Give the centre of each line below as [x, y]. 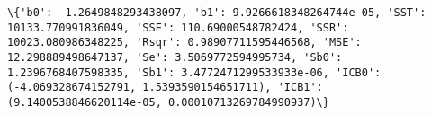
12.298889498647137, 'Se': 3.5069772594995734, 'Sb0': [175, 57]
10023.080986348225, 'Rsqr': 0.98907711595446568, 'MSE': [184, 43]
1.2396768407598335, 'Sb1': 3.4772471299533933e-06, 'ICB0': [194, 72]
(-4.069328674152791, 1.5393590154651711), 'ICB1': [165, 88]
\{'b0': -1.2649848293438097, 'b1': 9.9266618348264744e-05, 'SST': [217, 13]
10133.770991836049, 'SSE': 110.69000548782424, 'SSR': [178, 27]
